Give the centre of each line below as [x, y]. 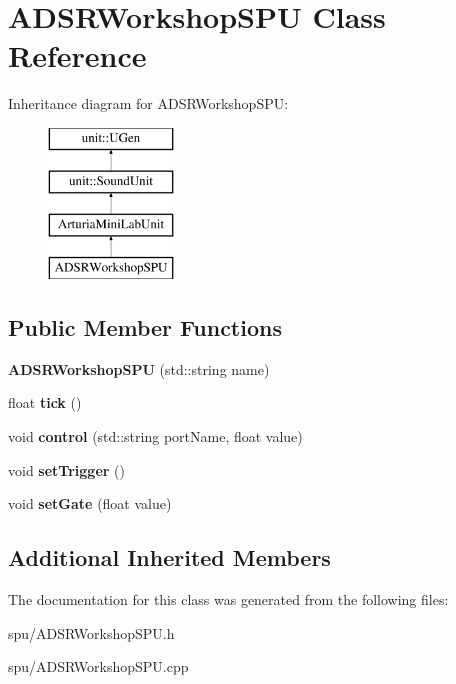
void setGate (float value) [90, 503]
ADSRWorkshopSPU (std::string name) [139, 368]
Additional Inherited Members [169, 557]
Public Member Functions [145, 327]
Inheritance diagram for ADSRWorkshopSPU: [148, 103]
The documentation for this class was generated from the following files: [228, 599]
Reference [77, 55]
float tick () [45, 402]
